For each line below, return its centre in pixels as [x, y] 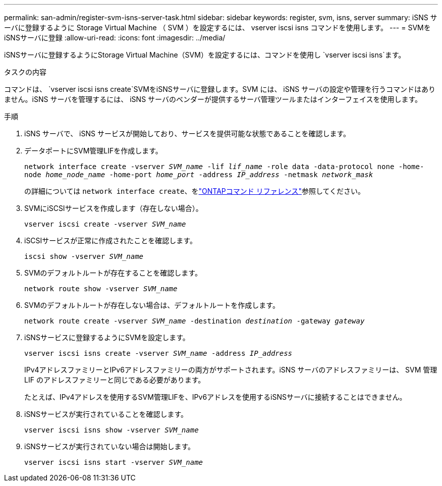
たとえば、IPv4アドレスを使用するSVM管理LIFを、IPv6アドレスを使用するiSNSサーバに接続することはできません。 [215, 397]
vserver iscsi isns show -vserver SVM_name [112, 430]
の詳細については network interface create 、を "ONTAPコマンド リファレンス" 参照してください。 [195, 191]
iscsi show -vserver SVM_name [84, 256]
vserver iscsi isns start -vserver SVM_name [114, 462]
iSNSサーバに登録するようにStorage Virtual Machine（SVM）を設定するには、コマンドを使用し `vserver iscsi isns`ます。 [205, 55]
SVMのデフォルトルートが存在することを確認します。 [113, 273]
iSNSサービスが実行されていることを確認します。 [106, 414]
